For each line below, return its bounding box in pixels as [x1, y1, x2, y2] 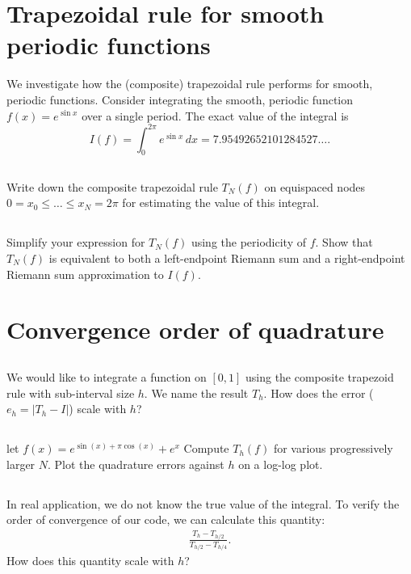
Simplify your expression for [6, 234, 145, 251]
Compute [183, 440, 229, 457]
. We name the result [144, 384, 249, 401]
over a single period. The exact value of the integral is [82, 107, 349, 124]
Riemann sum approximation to [6, 265, 164, 282]
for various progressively [273, 440, 393, 457]
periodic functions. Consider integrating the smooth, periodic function [6, 91, 354, 108]
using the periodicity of [191, 234, 307, 251]
